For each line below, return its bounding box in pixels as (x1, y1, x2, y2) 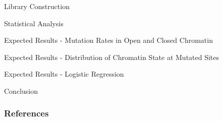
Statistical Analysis (4, 18, 64, 28)
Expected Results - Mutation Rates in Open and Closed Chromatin (4, 35, 213, 45)
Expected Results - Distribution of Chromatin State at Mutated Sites (4, 51, 219, 62)
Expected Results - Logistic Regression (4, 69, 124, 79)
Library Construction (4, 1, 70, 11)
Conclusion (4, 85, 38, 96)
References (4, 107, 49, 119)
